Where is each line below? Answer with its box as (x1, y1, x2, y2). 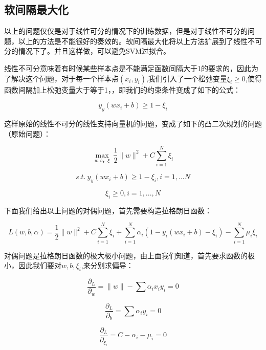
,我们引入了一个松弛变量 (146, 73, 227, 83)
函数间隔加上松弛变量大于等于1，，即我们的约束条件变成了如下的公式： (4, 84, 240, 95)
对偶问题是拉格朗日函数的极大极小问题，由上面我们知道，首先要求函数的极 (4, 250, 255, 260)
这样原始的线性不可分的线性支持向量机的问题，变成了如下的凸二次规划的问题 (4, 118, 262, 128)
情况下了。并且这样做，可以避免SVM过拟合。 (18, 46, 171, 56)
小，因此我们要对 (4, 260, 61, 271)
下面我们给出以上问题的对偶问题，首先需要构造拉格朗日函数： (4, 205, 212, 215)
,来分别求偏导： (81, 260, 134, 271)
